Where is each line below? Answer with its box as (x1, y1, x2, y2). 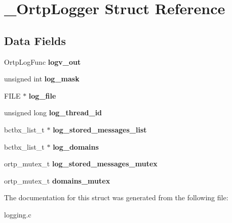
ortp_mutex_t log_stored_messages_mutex (4, 158, 158, 169)
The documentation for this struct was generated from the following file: (4, 192, 228, 203)
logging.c (4, 209, 31, 219)
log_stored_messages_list (53, 124, 147, 135)
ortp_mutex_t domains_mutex (4, 175, 110, 186)
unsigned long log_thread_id (4, 107, 102, 118)
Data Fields (4, 32, 66, 48)
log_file (28, 90, 56, 101)
